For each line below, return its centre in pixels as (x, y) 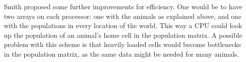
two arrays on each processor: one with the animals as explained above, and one (123, 16)
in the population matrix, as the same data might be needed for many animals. (122, 54)
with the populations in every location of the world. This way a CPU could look (123, 25)
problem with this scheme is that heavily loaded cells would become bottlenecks (123, 44)
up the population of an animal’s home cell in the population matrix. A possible (123, 35)
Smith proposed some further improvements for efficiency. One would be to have (123, 6)
